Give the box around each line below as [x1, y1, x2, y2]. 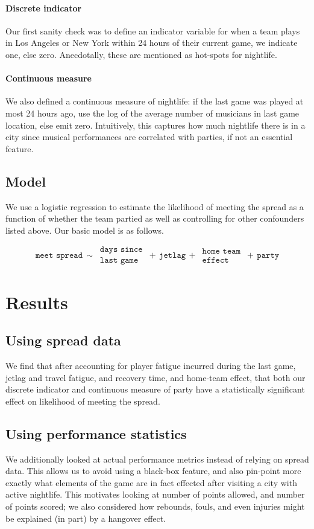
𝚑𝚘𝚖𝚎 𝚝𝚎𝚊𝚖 [202, 247, 240, 256]
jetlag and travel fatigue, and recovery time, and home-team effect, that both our [5, 371, 306, 383]
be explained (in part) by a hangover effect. [5, 511, 166, 524]
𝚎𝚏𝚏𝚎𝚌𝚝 [202, 256, 229, 265]
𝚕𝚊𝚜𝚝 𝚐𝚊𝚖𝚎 [99, 256, 139, 265]
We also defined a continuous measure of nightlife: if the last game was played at [5, 95, 304, 107]
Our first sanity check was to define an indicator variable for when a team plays [5, 24, 300, 37]
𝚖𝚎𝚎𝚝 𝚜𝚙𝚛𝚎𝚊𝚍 [35, 251, 83, 260]
